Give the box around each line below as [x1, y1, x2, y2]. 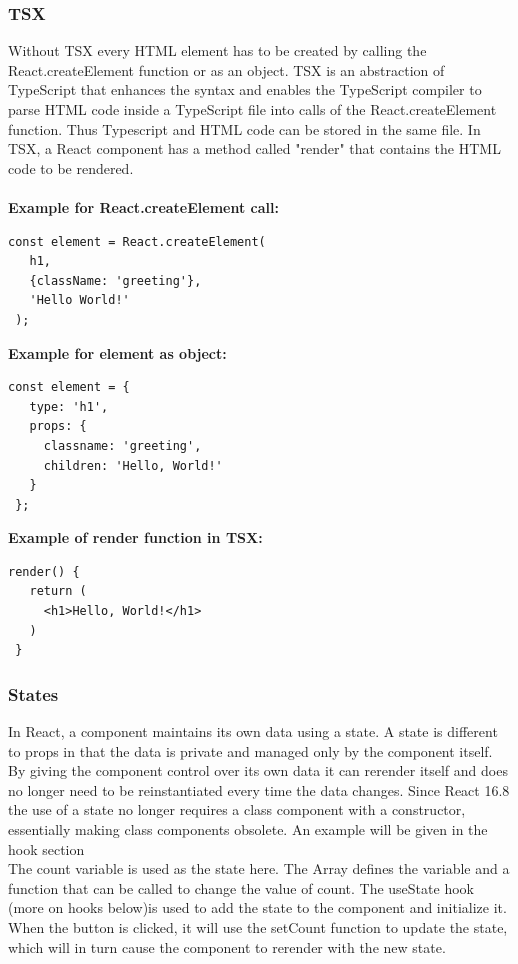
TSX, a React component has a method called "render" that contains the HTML [8, 138, 501, 159]
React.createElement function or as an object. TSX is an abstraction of [8, 59, 445, 80]
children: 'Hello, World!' [43, 458, 223, 473]
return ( [29, 584, 87, 599]
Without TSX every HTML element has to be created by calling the [8, 40, 427, 61]
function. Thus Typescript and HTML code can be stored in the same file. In [8, 118, 481, 139]
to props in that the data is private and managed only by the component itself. [8, 740, 493, 761]
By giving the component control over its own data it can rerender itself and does [8, 760, 508, 781]
